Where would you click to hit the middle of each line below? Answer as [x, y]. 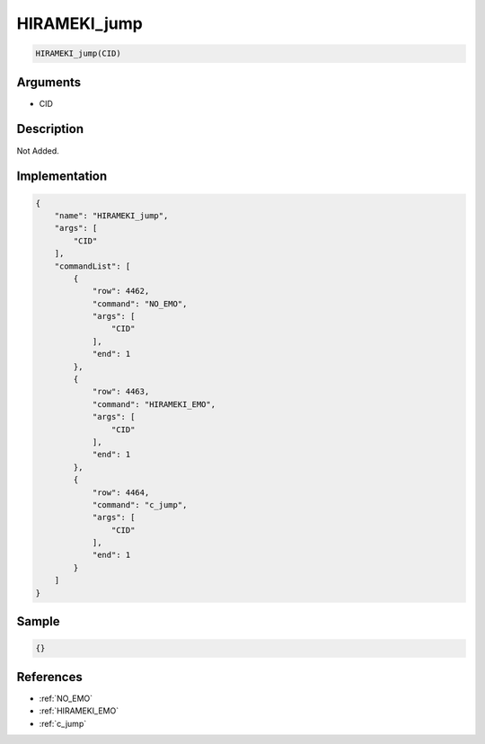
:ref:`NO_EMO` [66, 698]
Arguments [49, 82]
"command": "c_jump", [140, 505]
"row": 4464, [121, 492]
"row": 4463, [121, 392]
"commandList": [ [93, 266]
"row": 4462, [121, 291]
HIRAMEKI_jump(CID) [78, 53]
